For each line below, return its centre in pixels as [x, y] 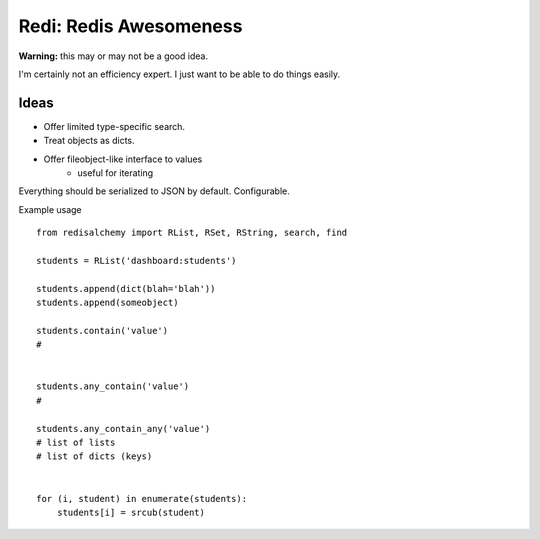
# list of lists [76, 443]
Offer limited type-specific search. [114, 126]
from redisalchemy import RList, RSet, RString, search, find [192, 233]
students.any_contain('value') [113, 386]
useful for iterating [115, 173]
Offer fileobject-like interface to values [123, 159]
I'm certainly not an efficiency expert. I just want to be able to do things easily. [179, 74]
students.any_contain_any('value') [123, 428]
